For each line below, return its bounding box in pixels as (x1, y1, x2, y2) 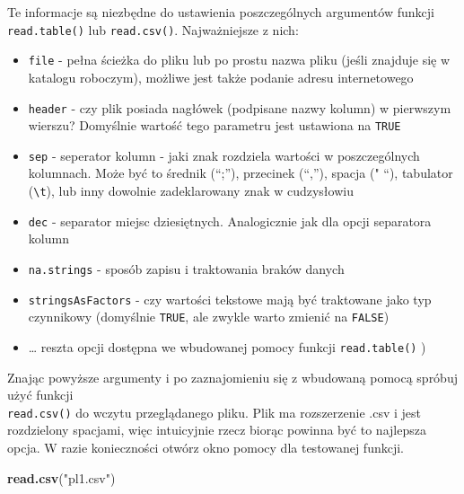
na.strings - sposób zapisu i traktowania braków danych (28, 259, 345, 278)
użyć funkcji (7, 385, 74, 404)
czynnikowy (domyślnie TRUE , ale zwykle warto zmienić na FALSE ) (28, 307, 390, 326)
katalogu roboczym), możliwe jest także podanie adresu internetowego (28, 67, 414, 86)
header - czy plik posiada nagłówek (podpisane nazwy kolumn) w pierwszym (28, 98, 451, 117)
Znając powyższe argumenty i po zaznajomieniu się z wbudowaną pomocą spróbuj (7, 367, 458, 386)
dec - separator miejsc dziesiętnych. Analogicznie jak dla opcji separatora (28, 211, 432, 230)
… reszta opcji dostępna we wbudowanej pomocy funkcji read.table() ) (28, 337, 426, 356)
